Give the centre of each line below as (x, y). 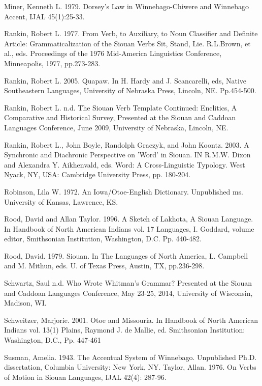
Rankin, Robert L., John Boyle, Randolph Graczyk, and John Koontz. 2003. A (127, 144)
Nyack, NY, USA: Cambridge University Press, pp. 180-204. (97, 174)
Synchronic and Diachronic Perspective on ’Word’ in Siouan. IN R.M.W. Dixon (127, 155)
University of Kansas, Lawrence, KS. (61, 201)
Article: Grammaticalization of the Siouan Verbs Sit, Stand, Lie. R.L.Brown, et (127, 43)
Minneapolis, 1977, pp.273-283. (52, 63)
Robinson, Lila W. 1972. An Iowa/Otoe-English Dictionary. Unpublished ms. (124, 191)
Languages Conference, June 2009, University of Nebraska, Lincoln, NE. (116, 127)
